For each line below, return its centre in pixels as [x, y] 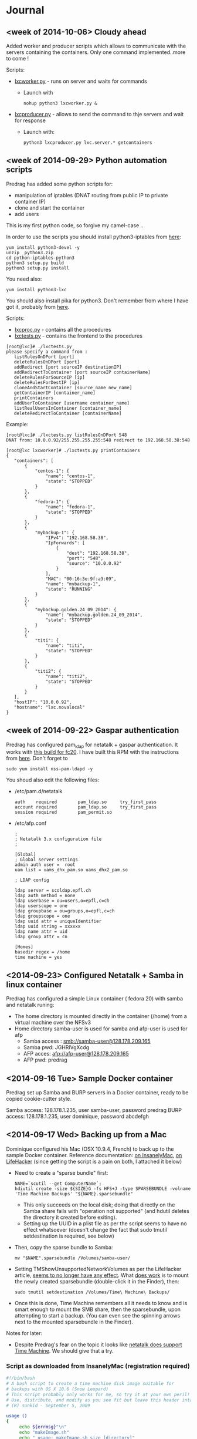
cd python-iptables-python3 [40, 258]
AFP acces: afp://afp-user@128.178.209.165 [76, 1054]
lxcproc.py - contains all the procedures [63, 329]
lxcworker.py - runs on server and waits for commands [81, 81]
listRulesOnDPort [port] [44, 357]
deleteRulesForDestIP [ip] [47, 382]
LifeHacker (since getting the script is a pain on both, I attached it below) [94, 1161]
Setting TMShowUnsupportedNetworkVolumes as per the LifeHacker [98, 1269]
